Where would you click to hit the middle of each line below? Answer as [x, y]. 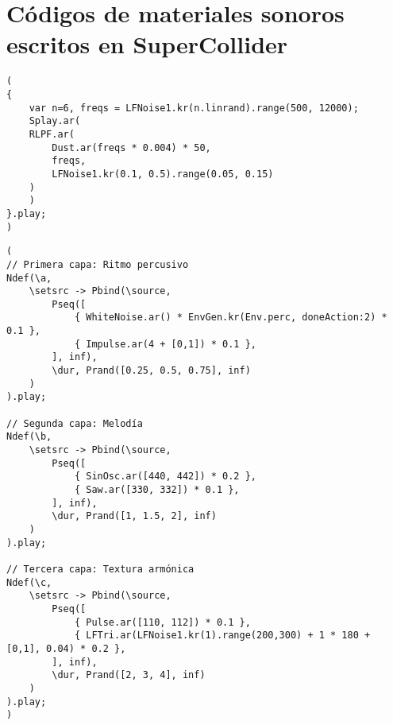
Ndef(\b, [29, 437]
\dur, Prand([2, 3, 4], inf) [129, 675]
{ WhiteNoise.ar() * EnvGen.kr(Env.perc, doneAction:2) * [231, 318]
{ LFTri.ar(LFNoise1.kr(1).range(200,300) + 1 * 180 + [222, 636]
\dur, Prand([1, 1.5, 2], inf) [134, 516]
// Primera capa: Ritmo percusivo [98, 264]
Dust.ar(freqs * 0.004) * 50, [131, 147]
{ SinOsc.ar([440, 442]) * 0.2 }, [165, 477]
